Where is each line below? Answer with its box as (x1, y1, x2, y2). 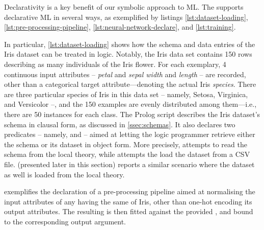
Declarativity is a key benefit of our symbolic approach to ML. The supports (4, 2, 244, 12)
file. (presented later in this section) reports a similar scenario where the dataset (4, 158, 255, 169)
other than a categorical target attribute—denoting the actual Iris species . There (4, 79, 256, 89)
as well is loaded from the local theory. (4, 169, 125, 179)
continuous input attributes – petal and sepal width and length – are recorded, (4, 68, 246, 79)
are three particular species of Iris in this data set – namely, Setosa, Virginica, (4, 88, 248, 99)
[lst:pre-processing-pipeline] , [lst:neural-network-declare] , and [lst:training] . (4, 21, 236, 32)
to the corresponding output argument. (4, 216, 126, 226)
